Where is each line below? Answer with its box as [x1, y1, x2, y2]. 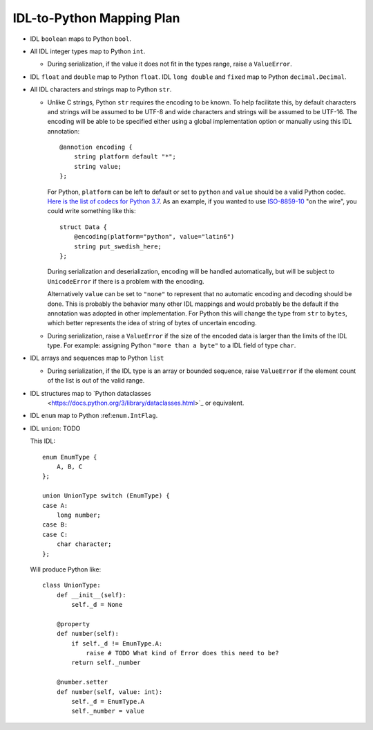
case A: [42, 502, 68, 509]
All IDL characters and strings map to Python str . [30, 85, 172, 93]
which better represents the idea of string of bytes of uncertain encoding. [47, 319, 257, 327]
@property [56, 620, 90, 628]
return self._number [71, 659, 141, 667]
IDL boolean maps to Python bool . [30, 35, 131, 43]
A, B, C [56, 463, 83, 471]
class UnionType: [42, 581, 101, 590]
